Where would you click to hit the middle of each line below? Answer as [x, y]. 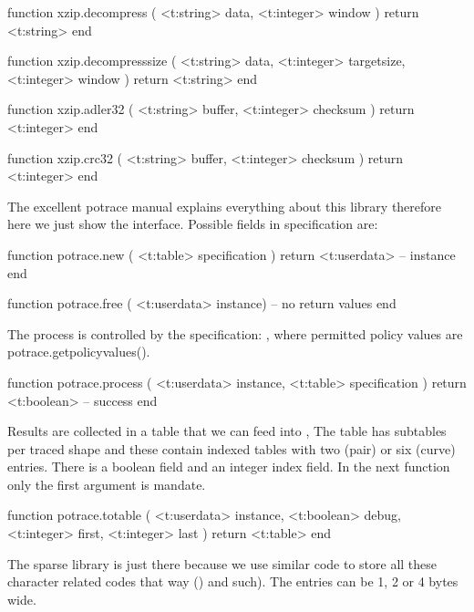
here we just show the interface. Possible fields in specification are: [193, 224]
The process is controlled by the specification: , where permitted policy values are [235, 333]
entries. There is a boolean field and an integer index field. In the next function [229, 467]
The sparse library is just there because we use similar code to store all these [222, 563]
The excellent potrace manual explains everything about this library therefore [225, 206]
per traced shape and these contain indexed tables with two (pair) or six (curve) [232, 448]
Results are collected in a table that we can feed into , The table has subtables [227, 431]
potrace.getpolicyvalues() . [79, 352]
